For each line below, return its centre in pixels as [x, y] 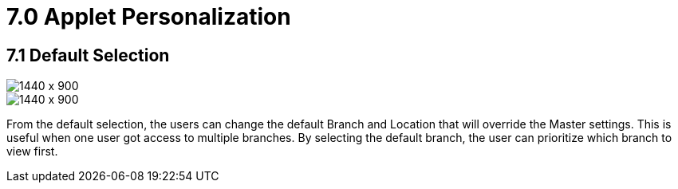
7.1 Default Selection [88, 55]
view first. [32, 152]
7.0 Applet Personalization [149, 17]
